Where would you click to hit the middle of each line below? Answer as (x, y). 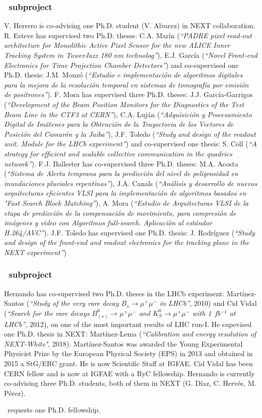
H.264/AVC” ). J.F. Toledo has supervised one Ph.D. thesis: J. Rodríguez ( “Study (129, 232)
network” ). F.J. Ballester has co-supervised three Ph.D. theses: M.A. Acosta (121, 163)
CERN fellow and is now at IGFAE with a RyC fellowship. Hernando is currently (129, 373)
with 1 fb (206, 313)
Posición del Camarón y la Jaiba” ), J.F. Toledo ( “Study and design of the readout (130, 134)
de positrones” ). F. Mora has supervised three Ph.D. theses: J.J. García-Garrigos (128, 94)
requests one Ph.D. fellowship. (54, 410)
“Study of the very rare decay (74, 303)
